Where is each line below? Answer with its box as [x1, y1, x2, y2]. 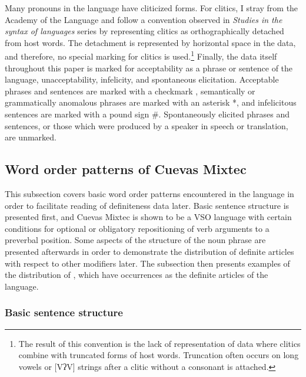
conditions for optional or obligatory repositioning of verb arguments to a [5, 222, 270, 234]
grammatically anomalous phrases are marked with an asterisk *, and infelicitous [5, 96, 297, 109]
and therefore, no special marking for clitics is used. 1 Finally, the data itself [5, 48, 277, 63]
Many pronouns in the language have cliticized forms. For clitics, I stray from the [5, 2, 298, 14]
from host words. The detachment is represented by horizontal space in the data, [5, 36, 296, 48]
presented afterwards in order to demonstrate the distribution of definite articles [5, 245, 294, 257]
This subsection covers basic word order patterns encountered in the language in [5, 187, 294, 199]
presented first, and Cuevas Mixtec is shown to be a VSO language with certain [5, 211, 292, 223]
